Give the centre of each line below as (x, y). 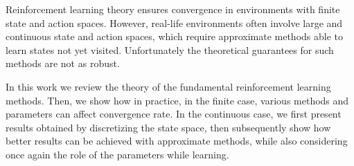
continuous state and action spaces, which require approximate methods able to (174, 36)
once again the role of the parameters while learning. (117, 154)
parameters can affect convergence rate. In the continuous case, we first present (174, 114)
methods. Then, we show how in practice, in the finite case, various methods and (177, 100)
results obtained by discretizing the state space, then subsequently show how (168, 127)
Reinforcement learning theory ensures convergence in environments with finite (173, 9)
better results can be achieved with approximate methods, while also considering (177, 141)
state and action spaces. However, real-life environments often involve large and (174, 22)
